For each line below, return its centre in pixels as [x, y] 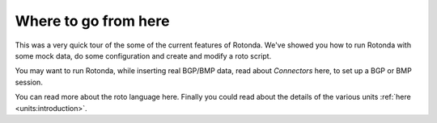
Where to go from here [92, 21]
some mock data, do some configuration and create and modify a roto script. [143, 55]
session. [29, 82]
